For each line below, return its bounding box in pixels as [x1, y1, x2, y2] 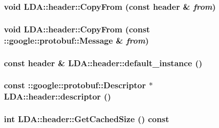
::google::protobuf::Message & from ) [4, 34, 149, 46]
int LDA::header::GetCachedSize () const [4, 113, 169, 125]
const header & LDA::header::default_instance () [4, 56, 202, 69]
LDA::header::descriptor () [4, 90, 111, 102]
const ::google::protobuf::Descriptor [4, 79, 146, 91]
